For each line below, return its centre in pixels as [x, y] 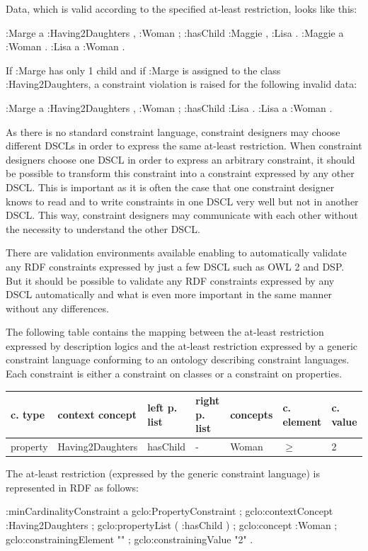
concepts [252, 414]
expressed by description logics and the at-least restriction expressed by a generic [182, 345]
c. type [28, 414]
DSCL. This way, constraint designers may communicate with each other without [182, 215]
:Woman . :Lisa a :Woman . [65, 46]
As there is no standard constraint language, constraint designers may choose [173, 131]
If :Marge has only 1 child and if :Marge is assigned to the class [143, 70]
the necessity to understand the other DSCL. [103, 228]
